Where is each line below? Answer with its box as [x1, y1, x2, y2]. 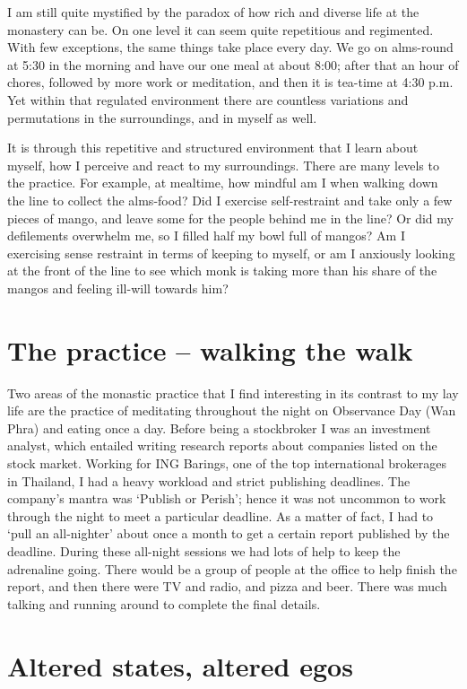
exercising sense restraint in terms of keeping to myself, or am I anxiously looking [7, 243, 455, 262]
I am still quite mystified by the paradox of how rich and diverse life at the [7, 3, 419, 21]
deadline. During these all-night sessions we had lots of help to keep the [7, 541, 401, 560]
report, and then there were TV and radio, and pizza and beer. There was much [7, 577, 447, 596]
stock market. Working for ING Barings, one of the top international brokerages [7, 454, 447, 472]
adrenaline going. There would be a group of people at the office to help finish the [7, 559, 457, 578]
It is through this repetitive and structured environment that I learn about [7, 138, 419, 157]
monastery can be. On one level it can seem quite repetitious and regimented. [7, 20, 434, 39]
